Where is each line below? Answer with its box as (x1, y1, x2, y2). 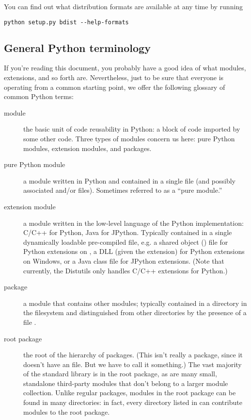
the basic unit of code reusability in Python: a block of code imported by (23, 124, 240, 134)
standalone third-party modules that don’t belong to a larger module (23, 378, 228, 388)
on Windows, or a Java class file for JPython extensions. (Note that (23, 255, 224, 266)
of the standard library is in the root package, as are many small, (23, 369, 217, 379)
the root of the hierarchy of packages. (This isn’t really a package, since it (23, 350, 243, 360)
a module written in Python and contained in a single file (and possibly (23, 175, 236, 185)
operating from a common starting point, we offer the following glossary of (4, 82, 225, 92)
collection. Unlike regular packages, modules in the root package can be (23, 387, 236, 398)
